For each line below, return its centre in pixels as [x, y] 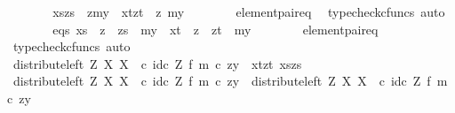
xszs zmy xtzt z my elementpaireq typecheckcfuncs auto [249, 11]
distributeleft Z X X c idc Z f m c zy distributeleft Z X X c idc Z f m [230, 81]
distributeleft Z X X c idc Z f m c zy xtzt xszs [157, 63]
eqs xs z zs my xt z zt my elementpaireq [216, 29]
